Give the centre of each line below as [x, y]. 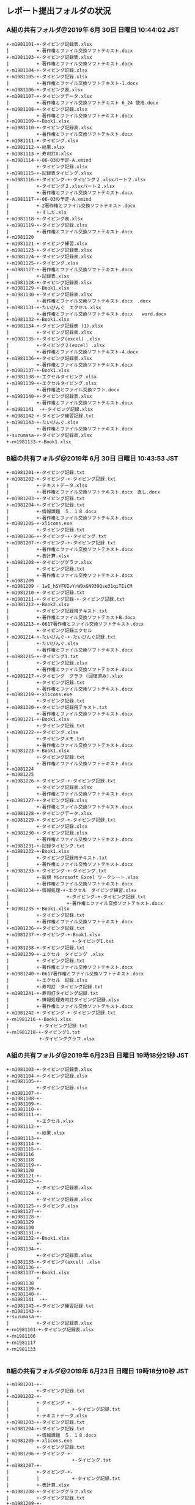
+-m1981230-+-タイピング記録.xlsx [47, 833]
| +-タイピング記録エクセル [49, 630]
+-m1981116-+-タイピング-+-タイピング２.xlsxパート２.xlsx [76, 179]
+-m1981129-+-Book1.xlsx [38, 288]
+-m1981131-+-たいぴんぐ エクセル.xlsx [54, 307]
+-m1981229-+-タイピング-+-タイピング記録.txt [61, 820]
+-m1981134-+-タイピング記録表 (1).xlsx [55, 326]
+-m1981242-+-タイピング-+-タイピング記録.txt [61, 1013]
